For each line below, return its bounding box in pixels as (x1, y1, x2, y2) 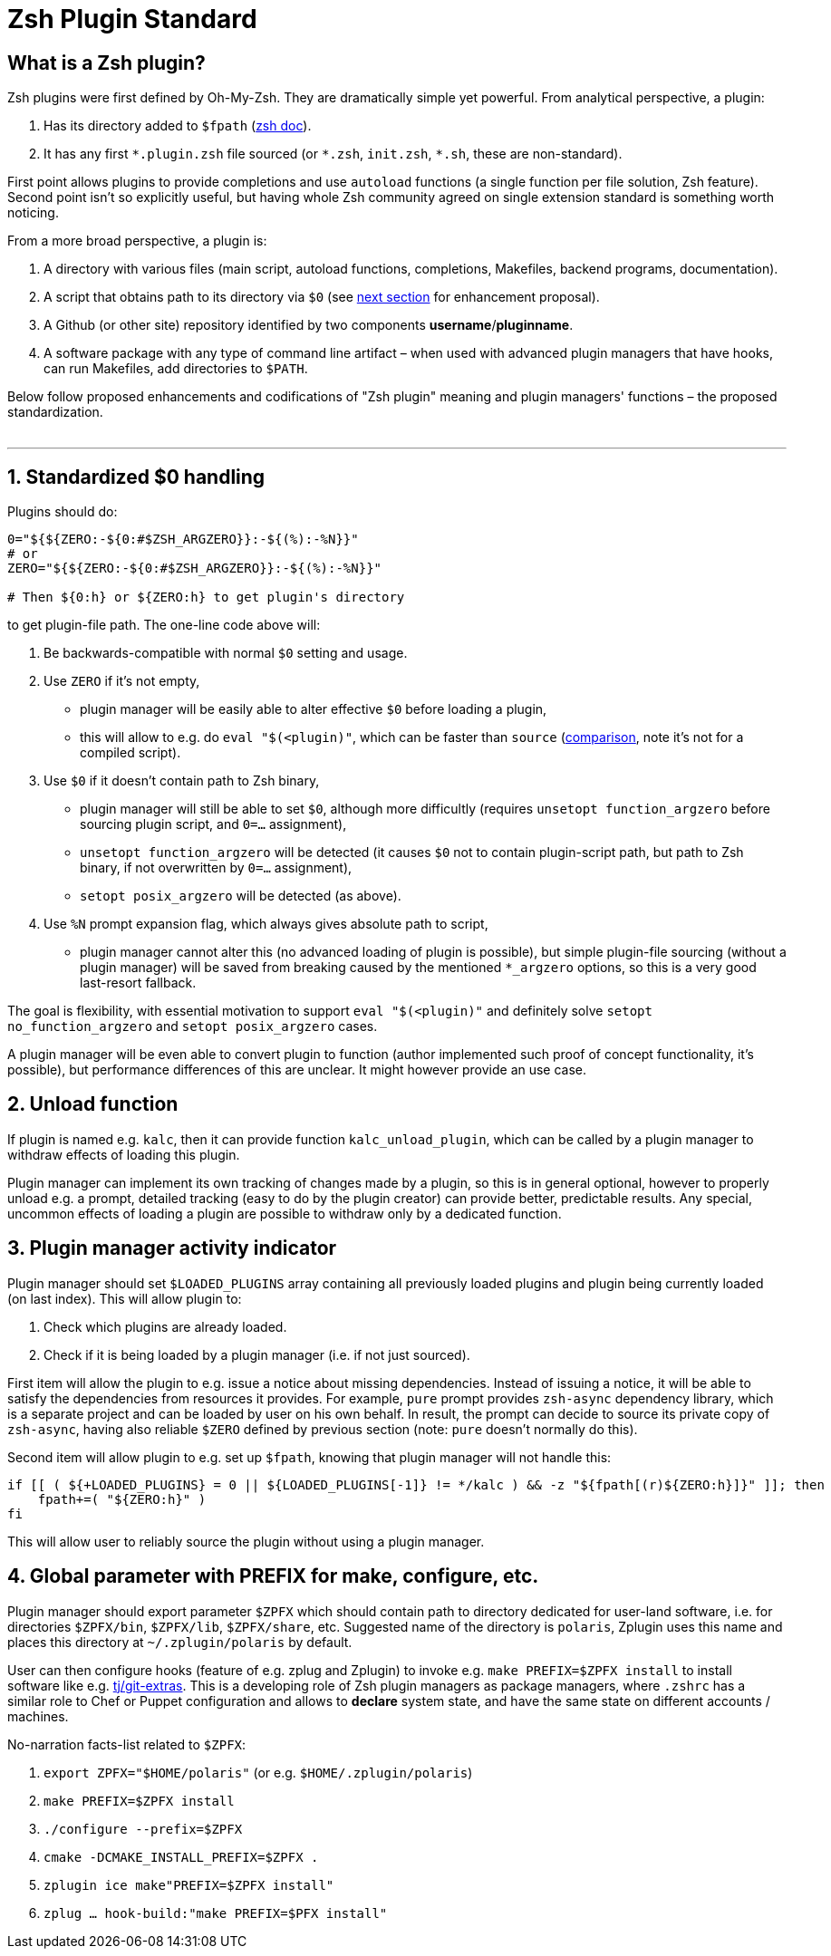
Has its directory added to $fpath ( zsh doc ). (43, 118, 312, 134)
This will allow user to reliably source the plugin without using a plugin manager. (7, 1533, 485, 1549)
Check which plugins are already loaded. (43, 1318, 287, 1335)
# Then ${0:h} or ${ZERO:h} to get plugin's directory (7, 590, 405, 605)
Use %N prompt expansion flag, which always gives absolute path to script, (43, 916, 488, 932)
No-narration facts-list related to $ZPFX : (7, 1736, 246, 1752)
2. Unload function (7, 1093, 179, 1116)
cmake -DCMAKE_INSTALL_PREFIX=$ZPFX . (43, 1849, 319, 1864)
